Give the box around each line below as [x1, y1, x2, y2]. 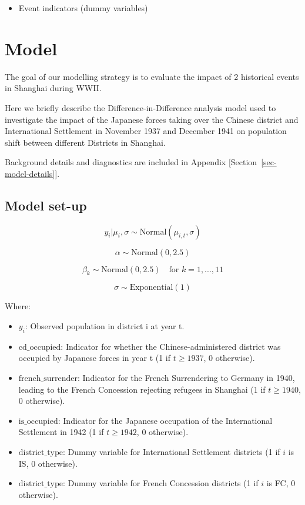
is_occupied [18, 417, 58, 426]
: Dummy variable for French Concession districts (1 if [62, 477, 259, 489]
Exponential [129, 283, 173, 292]
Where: [5, 300, 31, 312]
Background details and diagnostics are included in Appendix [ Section [5, 156, 257, 168]
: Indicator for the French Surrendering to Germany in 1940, [78, 372, 295, 384]
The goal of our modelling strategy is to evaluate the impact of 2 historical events [5, 70, 299, 82]
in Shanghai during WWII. [5, 82, 102, 94]
